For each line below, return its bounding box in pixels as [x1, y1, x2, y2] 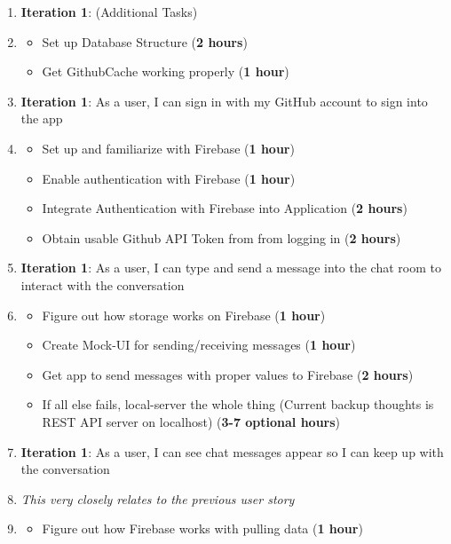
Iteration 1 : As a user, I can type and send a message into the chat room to [20, 258, 441, 277]
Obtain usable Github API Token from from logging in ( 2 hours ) [42, 228, 401, 247]
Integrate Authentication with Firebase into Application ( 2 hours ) [42, 199, 407, 217]
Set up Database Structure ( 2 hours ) [42, 32, 248, 51]
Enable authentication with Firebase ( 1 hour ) [42, 169, 296, 187]
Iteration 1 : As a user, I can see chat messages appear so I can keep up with [20, 442, 444, 461]
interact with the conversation [20, 275, 185, 294]
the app [20, 109, 63, 128]
